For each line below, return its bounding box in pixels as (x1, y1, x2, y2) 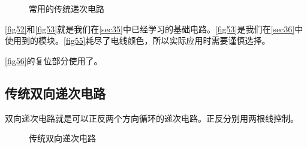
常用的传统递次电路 (29, 2, 104, 14)
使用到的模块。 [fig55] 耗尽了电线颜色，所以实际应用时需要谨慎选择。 (5, 34, 270, 47)
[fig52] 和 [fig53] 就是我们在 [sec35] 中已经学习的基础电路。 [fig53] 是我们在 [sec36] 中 (5, 22, 303, 35)
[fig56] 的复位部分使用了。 (5, 54, 103, 67)
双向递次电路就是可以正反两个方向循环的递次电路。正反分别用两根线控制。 (5, 111, 299, 124)
